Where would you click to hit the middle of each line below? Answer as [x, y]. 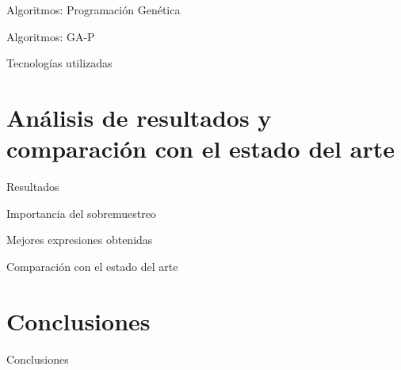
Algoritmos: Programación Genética [94, 10]
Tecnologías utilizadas [59, 63]
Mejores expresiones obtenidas [80, 240]
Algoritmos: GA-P [51, 36]
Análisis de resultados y [139, 117]
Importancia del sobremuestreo [81, 213]
